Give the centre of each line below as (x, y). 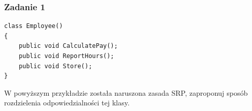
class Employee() (34, 26)
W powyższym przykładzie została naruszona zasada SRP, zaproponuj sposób (126, 92)
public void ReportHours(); (66, 56)
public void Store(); (55, 66)
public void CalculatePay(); (68, 46)
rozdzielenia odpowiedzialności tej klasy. (67, 103)
